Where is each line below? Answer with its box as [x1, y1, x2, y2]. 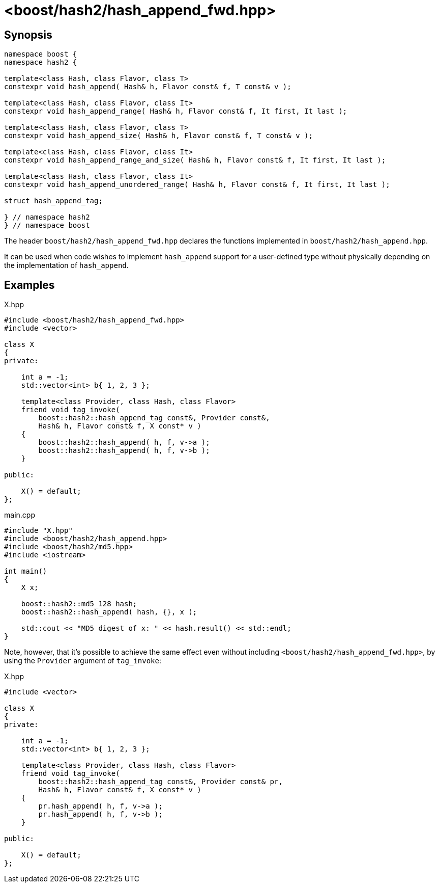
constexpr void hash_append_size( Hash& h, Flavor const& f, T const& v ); [4, 131, 313, 140]
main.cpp [4, 510, 35, 520]
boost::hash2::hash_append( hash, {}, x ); [21, 608, 197, 616]
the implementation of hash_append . [4, 261, 129, 270]
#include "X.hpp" [4, 526, 73, 535]
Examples [4, 278, 55, 291]
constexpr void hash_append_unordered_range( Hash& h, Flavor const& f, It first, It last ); [4, 180, 390, 189]
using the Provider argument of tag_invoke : [4, 656, 162, 665]
